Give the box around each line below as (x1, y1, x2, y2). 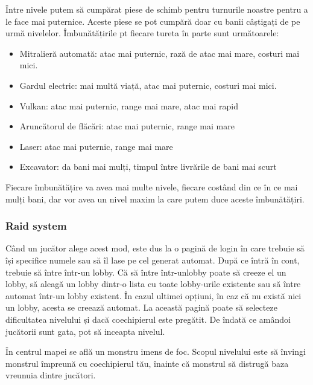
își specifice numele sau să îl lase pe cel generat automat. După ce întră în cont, (5, 253, 300, 266)
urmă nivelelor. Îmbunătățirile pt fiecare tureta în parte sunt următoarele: (5, 27, 279, 39)
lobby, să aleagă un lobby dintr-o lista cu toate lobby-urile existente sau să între (5, 277, 301, 290)
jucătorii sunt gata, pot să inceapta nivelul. (5, 325, 165, 337)
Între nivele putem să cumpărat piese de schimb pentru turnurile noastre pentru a (5, 3, 308, 15)
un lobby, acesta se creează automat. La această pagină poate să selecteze (5, 301, 277, 314)
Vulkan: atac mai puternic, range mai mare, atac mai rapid (19, 99, 239, 112)
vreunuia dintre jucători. (5, 369, 96, 381)
